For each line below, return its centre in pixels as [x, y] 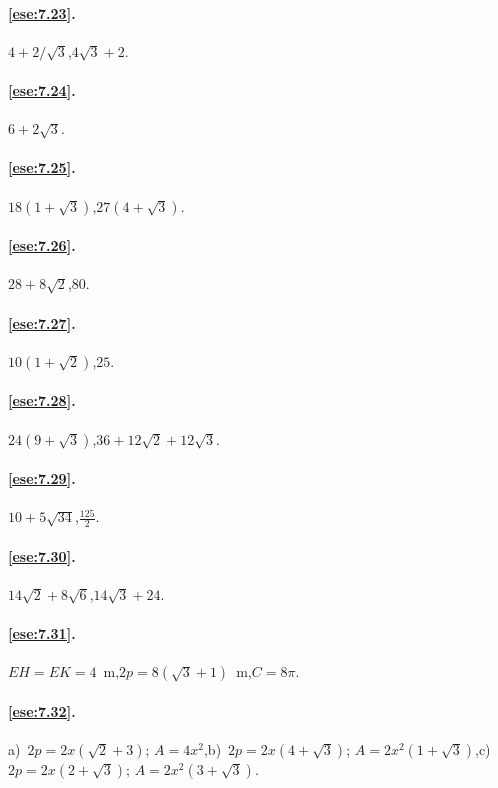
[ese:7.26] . [42, 245]
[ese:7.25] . [42, 167]
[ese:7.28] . [42, 400]
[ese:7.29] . [42, 478]
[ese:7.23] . [42, 12]
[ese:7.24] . [42, 89]
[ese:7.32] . [42, 710]
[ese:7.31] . [42, 633]
